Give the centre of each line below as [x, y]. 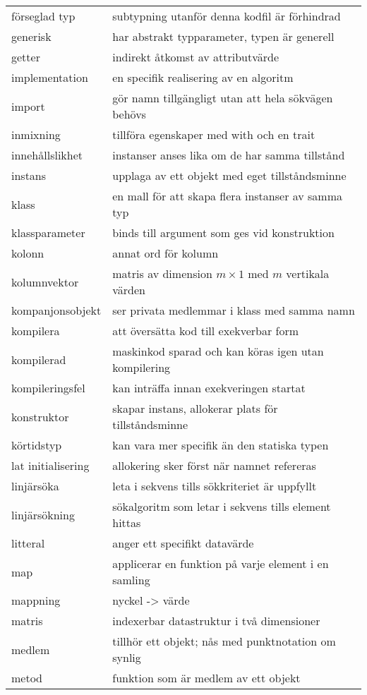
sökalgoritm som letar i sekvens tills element [222, 506]
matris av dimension [162, 273]
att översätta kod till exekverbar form [206, 331]
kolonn [28, 253]
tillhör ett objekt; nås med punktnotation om [224, 641]
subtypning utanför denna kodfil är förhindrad [227, 16]
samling [131, 580]
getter [26, 57]
